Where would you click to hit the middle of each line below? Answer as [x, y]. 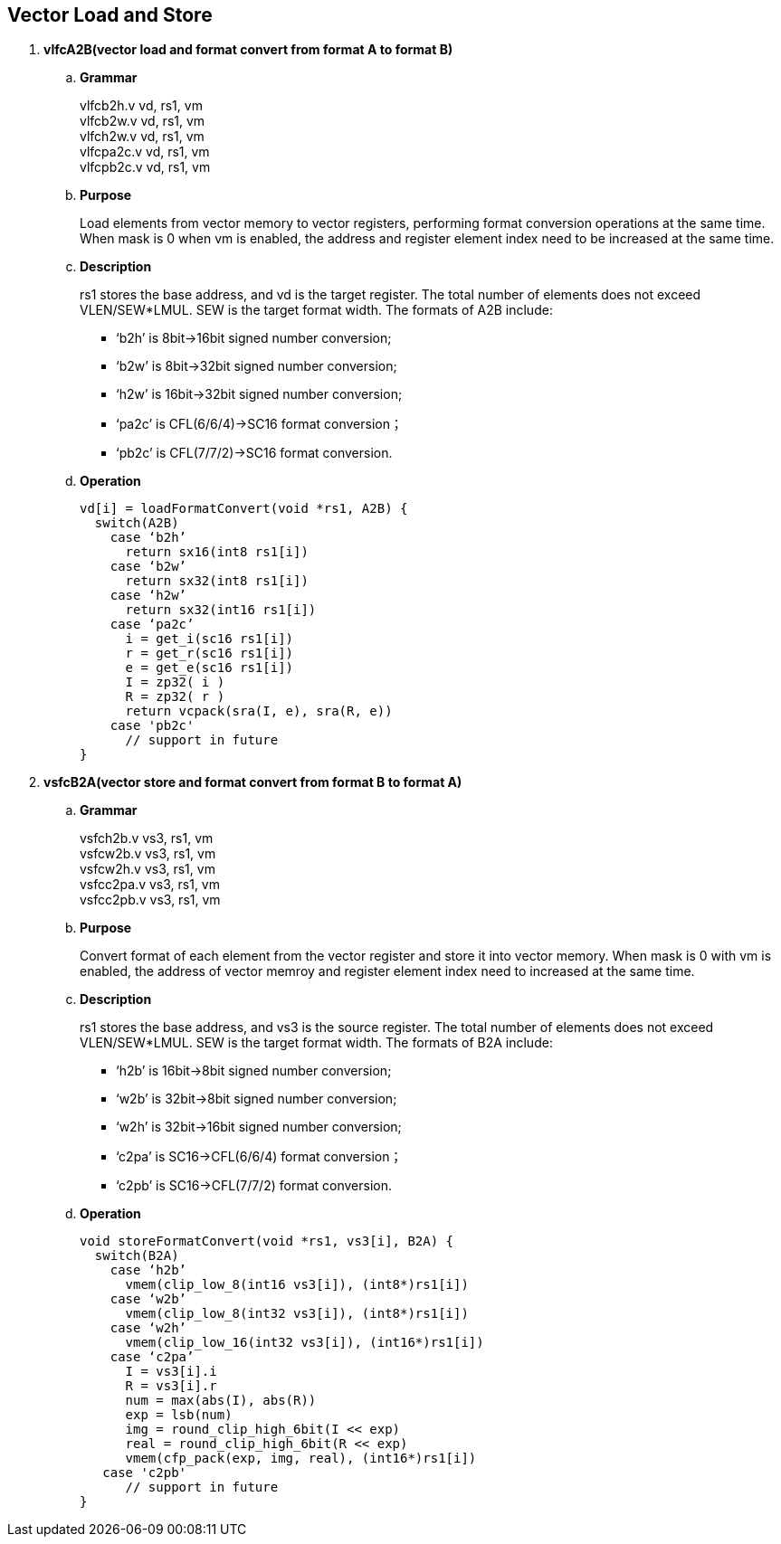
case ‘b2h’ [148, 538]
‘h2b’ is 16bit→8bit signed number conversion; [254, 1071]
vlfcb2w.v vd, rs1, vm [143, 121]
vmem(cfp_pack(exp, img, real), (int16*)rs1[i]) [301, 1459]
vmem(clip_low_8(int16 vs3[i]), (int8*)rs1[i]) [297, 1285]
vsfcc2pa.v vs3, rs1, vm [150, 885]
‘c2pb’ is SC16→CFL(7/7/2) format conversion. [254, 1186]
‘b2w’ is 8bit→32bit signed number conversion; [257, 366]
